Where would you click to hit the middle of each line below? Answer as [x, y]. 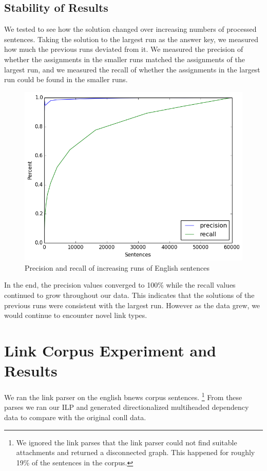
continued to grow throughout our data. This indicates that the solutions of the [129, 295]
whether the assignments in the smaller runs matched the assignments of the [125, 59]
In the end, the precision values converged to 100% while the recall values [120, 285]
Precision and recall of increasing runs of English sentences [117, 267]
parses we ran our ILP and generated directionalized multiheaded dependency [127, 407]
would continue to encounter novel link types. [76, 315]
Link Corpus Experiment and [110, 350]
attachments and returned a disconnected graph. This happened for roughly [136, 452]
